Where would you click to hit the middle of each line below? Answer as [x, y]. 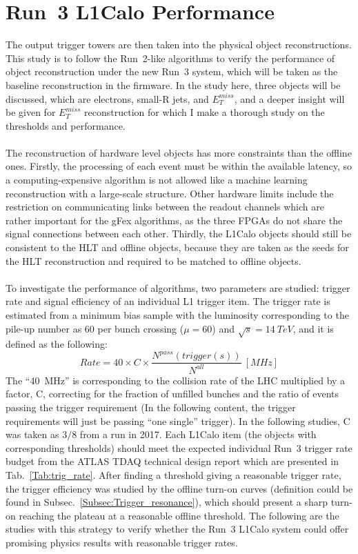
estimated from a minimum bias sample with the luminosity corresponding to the [177, 315]
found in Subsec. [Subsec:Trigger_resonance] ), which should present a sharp [167, 502]
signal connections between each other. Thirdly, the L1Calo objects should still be [179, 234]
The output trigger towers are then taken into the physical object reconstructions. [179, 44]
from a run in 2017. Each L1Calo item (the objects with [198, 434]
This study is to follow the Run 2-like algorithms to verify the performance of [170, 58]
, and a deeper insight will [289, 98]
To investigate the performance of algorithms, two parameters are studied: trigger [178, 287]
